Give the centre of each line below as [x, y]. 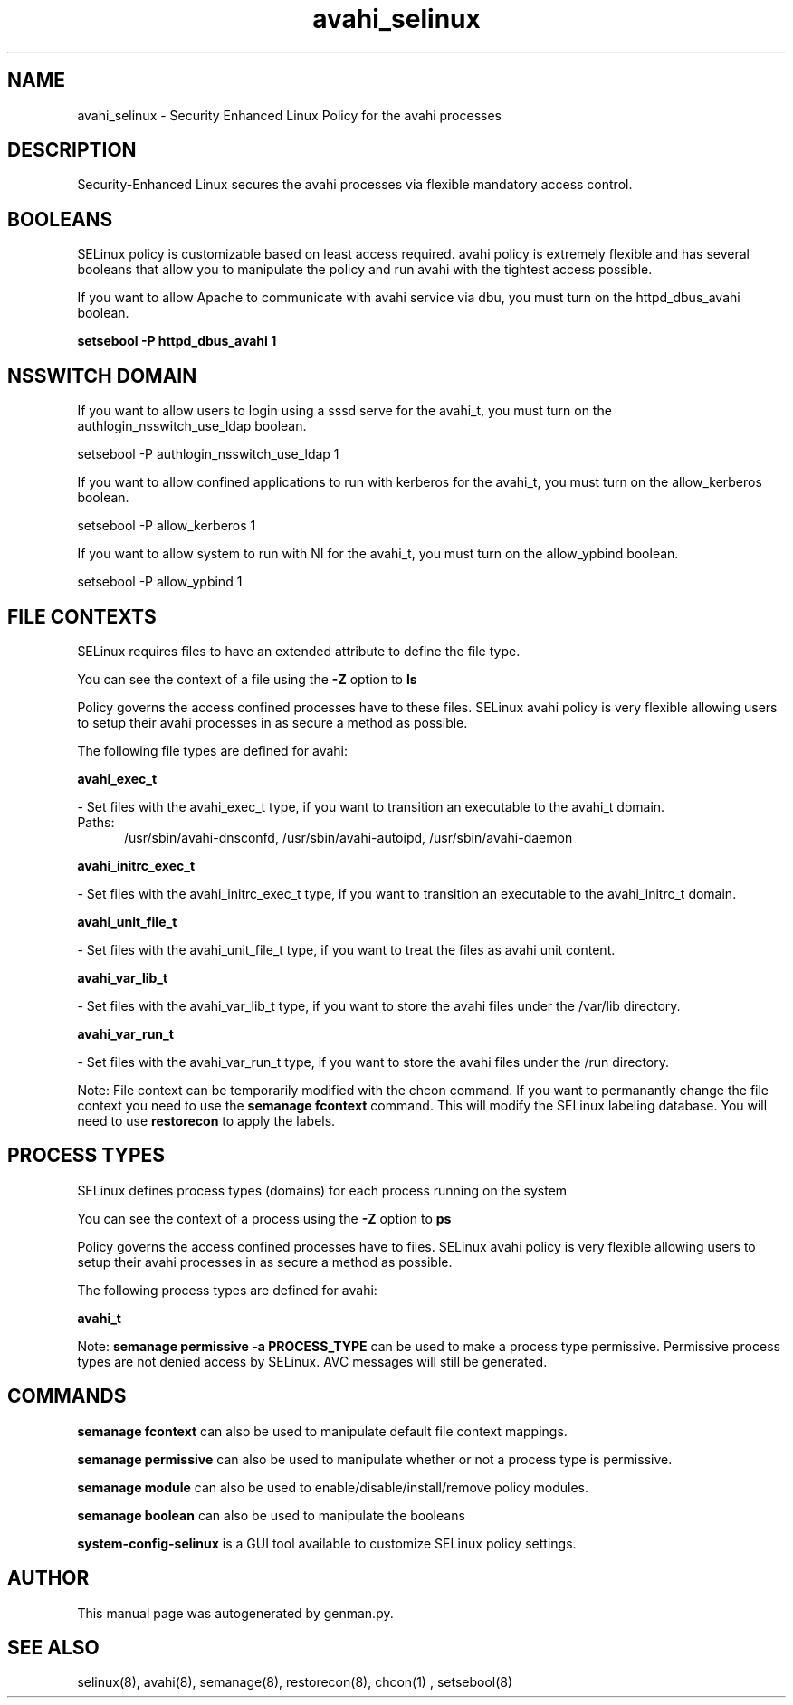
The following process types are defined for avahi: [227, 1290]
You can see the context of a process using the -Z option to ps [264, 1218]
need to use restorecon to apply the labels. [206, 1120]
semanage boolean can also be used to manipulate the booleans [271, 1515]
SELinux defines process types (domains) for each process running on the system [322, 1190]
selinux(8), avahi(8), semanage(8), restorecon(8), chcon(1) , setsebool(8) [295, 1682]
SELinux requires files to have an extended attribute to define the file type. [299, 651]
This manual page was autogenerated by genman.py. [235, 1613]
